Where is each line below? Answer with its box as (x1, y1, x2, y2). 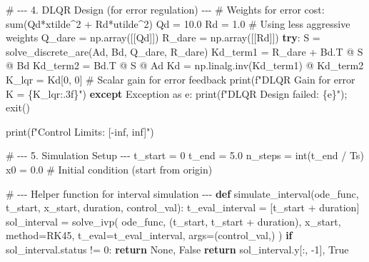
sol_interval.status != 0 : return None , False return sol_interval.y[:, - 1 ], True (6, 241, 349, 256)
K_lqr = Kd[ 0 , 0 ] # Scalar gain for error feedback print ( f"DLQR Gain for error (6, 71, 355, 86)
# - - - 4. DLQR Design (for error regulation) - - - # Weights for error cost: (6, 2, 325, 16)
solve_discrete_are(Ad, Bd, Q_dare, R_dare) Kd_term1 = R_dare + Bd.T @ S (6, 44, 363, 59)
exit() (6, 100, 30, 115)
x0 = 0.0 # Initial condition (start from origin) (6, 161, 213, 176)
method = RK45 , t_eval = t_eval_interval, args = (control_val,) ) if (6, 228, 293, 243)
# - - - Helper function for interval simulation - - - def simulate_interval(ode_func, (6, 186, 359, 201)
